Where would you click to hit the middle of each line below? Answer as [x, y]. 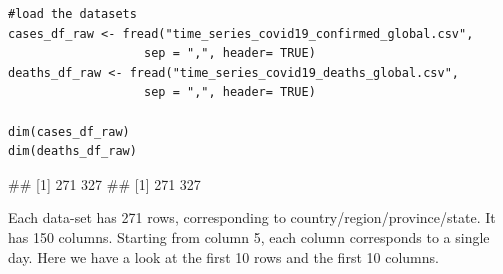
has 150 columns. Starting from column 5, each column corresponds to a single [249, 236]
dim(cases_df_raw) [69, 131]
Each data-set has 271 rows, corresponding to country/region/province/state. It [252, 217]
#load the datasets [72, 14]
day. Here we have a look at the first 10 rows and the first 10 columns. [223, 256]
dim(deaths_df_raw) [72, 151]
